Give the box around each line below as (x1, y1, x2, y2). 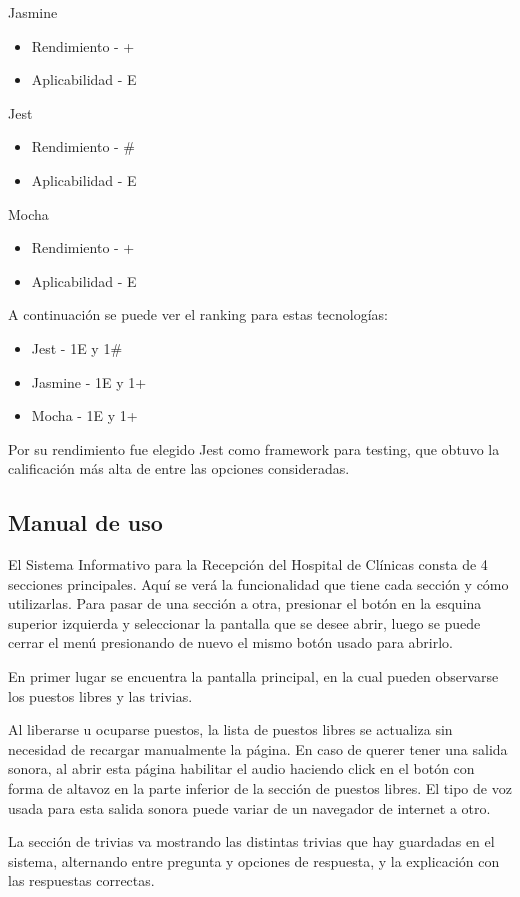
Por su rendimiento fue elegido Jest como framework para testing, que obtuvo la (8, 438, 500, 459)
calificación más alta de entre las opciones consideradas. (8, 458, 350, 479)
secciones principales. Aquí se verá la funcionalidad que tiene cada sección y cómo (8, 573, 509, 594)
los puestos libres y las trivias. (8, 685, 193, 706)
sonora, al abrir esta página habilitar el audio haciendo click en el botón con (8, 758, 475, 779)
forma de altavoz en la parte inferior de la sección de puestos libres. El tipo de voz (8, 778, 512, 799)
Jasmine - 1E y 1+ (31, 371, 147, 392)
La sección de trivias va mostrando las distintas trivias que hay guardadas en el (8, 831, 495, 852)
